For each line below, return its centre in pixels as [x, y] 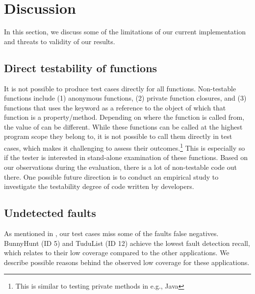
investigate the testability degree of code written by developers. [99, 186]
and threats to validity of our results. [60, 41]
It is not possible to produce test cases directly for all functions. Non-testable [120, 88]
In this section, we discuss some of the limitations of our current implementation [125, 32]
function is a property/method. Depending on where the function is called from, [124, 117]
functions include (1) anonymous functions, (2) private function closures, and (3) [125, 98]
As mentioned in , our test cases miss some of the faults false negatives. [111, 233]
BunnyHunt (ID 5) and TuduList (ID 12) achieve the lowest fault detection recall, [127, 243]
